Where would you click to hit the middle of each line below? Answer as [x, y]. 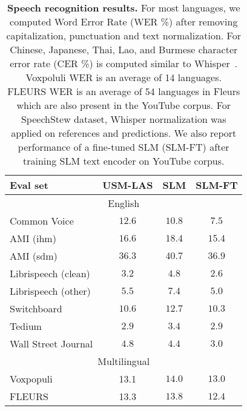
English [124, 203]
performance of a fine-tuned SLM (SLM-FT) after [123, 147]
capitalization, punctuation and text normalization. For [123, 35]
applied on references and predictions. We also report [124, 133]
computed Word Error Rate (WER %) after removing [124, 21]
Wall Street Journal [51, 344]
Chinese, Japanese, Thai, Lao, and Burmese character [124, 49]
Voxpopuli [31, 379]
